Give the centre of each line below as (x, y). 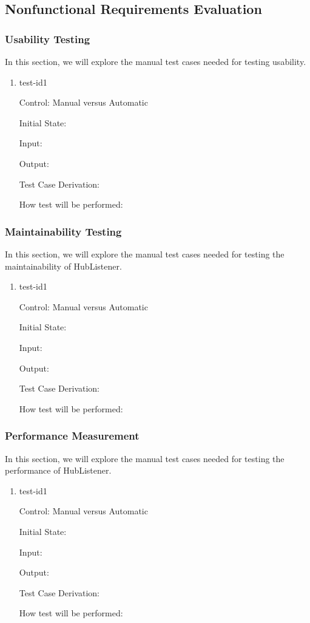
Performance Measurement (72, 436)
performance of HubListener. (58, 470)
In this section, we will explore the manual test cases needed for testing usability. (156, 61)
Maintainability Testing (63, 231)
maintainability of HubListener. (63, 266)
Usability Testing (48, 39)
